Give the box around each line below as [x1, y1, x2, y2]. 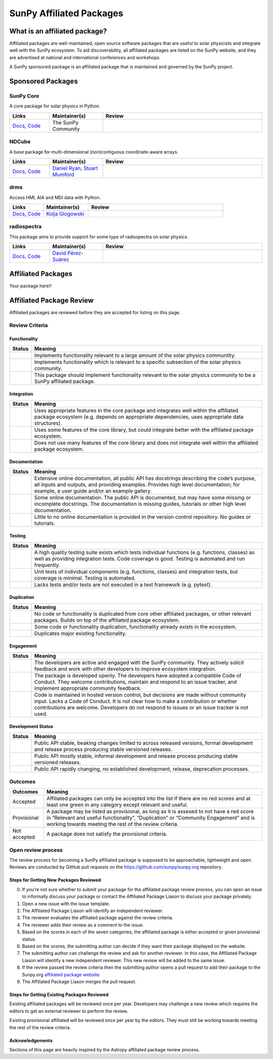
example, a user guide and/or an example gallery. [34, 487, 152, 494]
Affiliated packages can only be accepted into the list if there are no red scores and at [46, 795, 251, 802]
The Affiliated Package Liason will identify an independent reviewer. [22, 907, 164, 914]
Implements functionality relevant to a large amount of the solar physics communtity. [34, 352, 236, 359]
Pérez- [67, 250, 83, 257]
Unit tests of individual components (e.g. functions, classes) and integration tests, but [34, 568, 238, 575]
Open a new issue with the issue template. [22, 900, 111, 906]
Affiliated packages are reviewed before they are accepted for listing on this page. [9, 309, 180, 315]
